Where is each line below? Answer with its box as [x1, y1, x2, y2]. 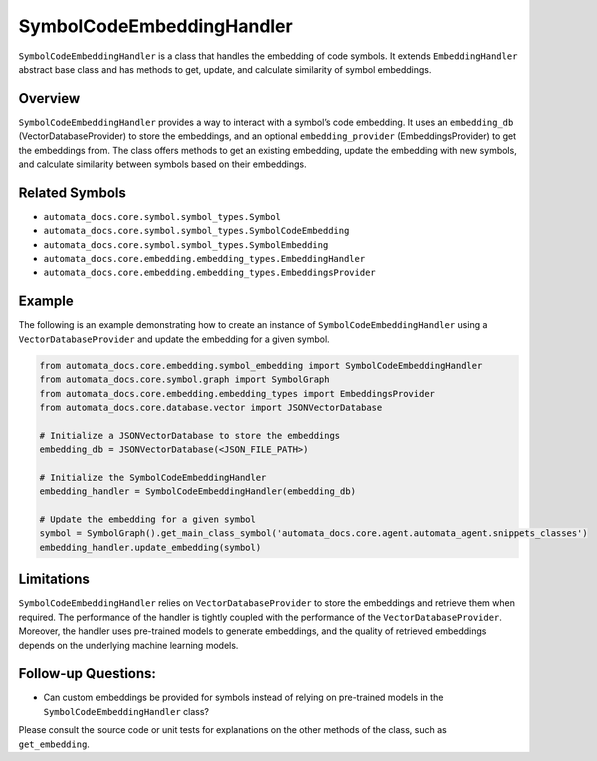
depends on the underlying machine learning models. [18, 639, 239, 651]
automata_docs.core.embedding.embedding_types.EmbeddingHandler [43, 253, 366, 265]
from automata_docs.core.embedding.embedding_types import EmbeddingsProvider [39, 388, 435, 399]
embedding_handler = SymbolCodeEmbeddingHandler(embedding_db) [39, 486, 357, 497]
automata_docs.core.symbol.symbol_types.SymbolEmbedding [43, 239, 329, 250]
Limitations [18, 571, 90, 588]
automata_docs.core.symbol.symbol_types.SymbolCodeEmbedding [43, 225, 350, 237]
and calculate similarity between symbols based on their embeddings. [18, 158, 307, 170]
